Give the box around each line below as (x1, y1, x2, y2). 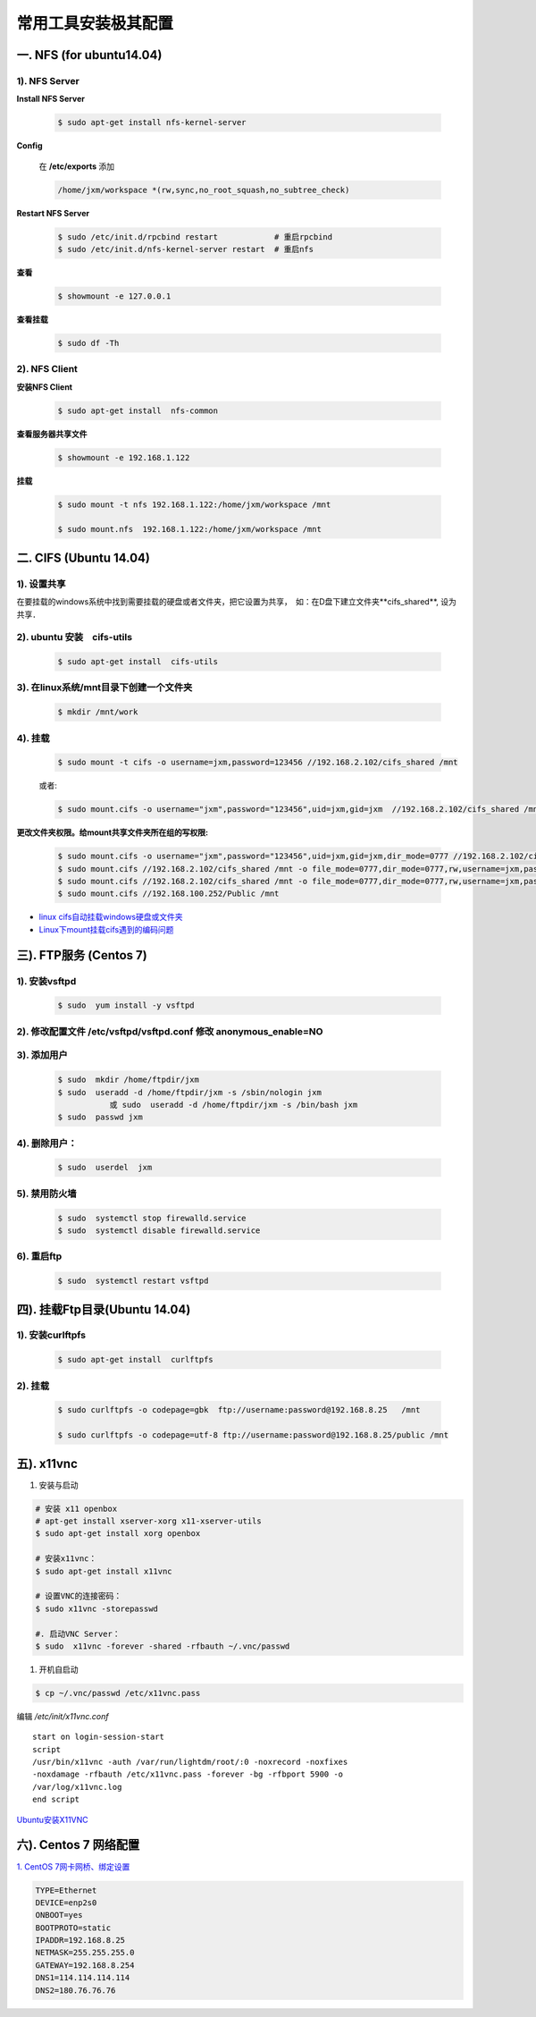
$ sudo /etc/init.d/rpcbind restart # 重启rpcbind (57, 232, 333, 241)
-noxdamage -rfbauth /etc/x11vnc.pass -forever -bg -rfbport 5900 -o (32, 1769, 344, 1779)
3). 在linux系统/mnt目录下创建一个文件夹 (16, 681, 193, 694)
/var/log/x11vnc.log (32, 1782, 122, 1792)
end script (32, 1794, 80, 1805)
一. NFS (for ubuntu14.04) (16, 47, 163, 63)
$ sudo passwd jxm (57, 1112, 143, 1122)
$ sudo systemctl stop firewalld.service (57, 1212, 247, 1223)
